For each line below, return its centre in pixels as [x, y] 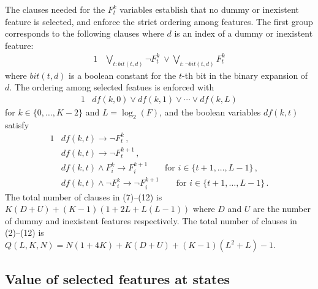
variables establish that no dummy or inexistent [209, 9]
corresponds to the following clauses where [85, 33]
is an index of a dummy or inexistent [244, 33]
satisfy [17, 124]
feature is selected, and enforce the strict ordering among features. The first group [159, 21]
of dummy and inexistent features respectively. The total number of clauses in [151, 220]
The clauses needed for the [55, 9]
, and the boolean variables [210, 112]
